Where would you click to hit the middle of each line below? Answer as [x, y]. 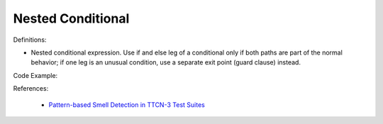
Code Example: [35, 75]
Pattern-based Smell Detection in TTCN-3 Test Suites [127, 105]
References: [31, 89]
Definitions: [30, 40]
